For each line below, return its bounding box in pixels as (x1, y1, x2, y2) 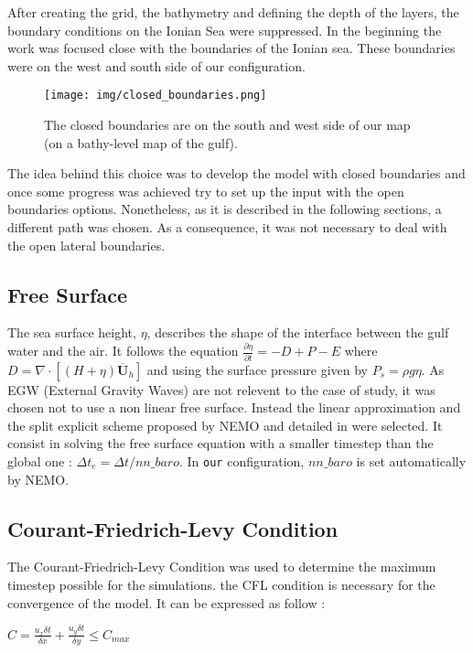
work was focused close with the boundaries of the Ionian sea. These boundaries (7, 38, 456, 58)
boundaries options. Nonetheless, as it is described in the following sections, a (7, 199, 442, 219)
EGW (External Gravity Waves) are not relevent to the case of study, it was (7, 380, 435, 399)
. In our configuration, (178, 451, 305, 470)
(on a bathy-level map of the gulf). (44, 133, 238, 152)
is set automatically (356, 451, 467, 470)
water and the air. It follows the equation (7, 341, 239, 360)
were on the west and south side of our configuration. (7, 56, 306, 75)
